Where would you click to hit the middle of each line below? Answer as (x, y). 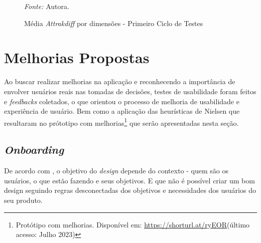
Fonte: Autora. (47, 6)
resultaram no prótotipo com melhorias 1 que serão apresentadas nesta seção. (121, 122)
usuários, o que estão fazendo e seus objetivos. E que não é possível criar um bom (129, 180)
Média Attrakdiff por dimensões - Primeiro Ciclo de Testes (114, 23)
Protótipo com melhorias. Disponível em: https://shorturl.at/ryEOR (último (133, 224)
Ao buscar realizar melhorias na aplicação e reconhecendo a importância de (120, 81)
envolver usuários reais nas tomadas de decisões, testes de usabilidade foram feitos (130, 91)
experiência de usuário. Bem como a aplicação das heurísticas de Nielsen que (122, 111)
